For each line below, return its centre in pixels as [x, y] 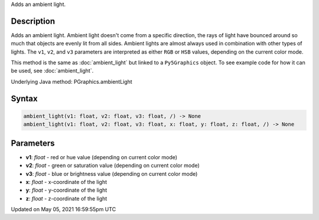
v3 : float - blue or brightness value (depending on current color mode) [112, 173]
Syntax [24, 98]
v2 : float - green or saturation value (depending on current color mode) [113, 166]
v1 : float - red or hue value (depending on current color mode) [101, 157]
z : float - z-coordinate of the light [66, 198]
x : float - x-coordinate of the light [66, 182]
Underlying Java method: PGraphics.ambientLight [71, 81]
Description [33, 21]
